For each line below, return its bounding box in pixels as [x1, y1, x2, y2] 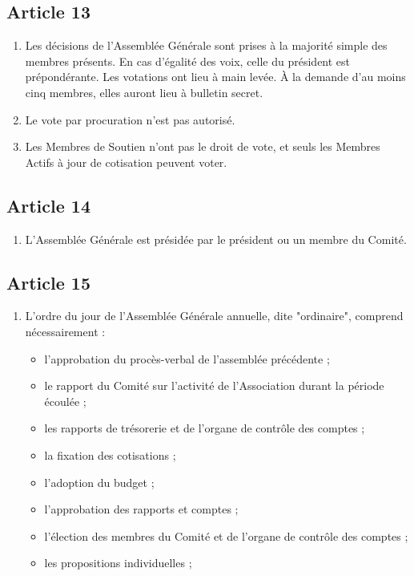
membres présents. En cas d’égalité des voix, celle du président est [25, 52, 351, 69]
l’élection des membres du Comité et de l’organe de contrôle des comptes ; [44, 527, 408, 544]
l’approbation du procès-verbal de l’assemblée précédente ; [44, 350, 330, 367]
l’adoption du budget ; [44, 473, 155, 490]
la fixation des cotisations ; [44, 446, 176, 463]
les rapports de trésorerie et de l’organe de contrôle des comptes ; [44, 420, 365, 436]
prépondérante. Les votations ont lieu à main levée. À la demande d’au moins [25, 68, 406, 85]
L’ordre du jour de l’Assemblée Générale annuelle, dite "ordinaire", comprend [25, 307, 404, 324]
